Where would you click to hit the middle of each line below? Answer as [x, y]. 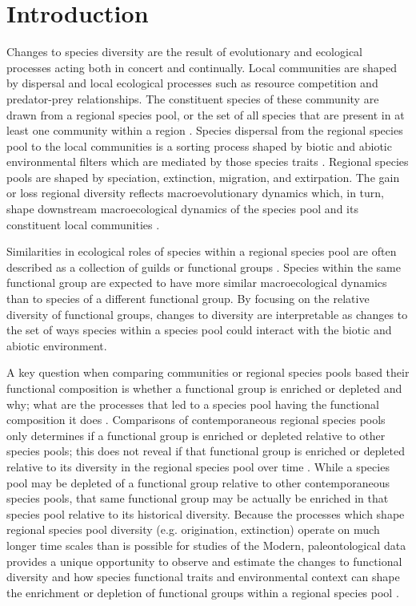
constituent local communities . [83, 224]
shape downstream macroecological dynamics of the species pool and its [182, 209]
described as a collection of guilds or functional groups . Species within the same [204, 267]
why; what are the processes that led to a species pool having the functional [193, 404]
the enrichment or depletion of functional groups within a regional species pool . [203, 592]
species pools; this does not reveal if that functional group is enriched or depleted [206, 451]
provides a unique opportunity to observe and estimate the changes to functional [204, 561]
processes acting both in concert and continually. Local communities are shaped [202, 67]
